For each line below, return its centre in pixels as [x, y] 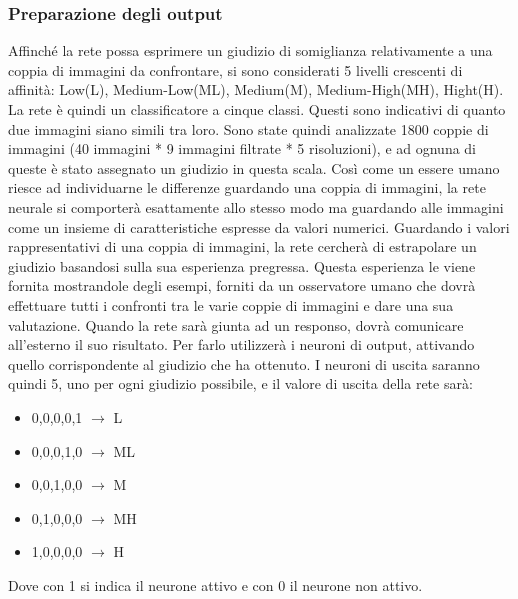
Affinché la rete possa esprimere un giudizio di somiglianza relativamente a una [250, 50]
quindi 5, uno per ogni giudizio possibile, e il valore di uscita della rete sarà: [240, 383]
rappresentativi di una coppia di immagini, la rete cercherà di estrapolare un [242, 246]
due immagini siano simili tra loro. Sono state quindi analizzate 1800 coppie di [248, 128]
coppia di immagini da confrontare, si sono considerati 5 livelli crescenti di [235, 69]
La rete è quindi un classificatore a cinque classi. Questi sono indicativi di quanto [257, 109]
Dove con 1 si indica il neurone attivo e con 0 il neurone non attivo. [215, 584]
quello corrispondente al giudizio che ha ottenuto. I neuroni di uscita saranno [244, 363]
